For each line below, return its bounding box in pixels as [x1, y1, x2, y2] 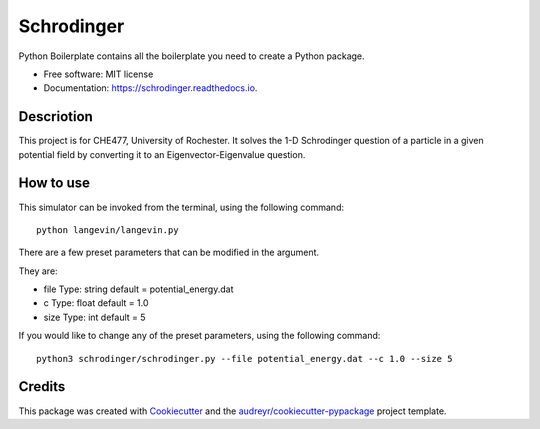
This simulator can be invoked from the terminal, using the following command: [18, 201, 345, 213]
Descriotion [18, 108, 94, 125]
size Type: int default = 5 [43, 311, 146, 323]
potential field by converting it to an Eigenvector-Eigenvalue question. [18, 148, 306, 160]
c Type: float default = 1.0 [43, 297, 149, 309]
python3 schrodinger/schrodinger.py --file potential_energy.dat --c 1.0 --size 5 [36, 353, 453, 364]
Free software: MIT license [43, 68, 154, 80]
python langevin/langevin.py [36, 224, 179, 235]
